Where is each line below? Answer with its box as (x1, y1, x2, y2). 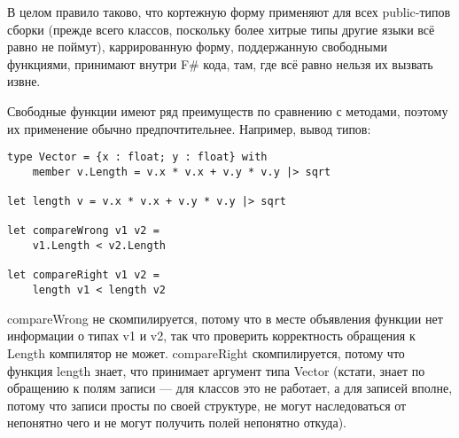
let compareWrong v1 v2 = (7, 224, 159, 238)
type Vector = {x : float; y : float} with (7, 151, 268, 164)
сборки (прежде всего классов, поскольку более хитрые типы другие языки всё (7, 20, 435, 38)
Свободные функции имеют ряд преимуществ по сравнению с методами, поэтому (7, 101, 448, 120)
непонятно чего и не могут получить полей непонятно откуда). (7, 413, 347, 432)
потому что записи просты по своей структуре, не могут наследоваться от (7, 395, 407, 414)
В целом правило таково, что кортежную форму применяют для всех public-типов (7, 3, 451, 20)
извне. (7, 72, 41, 90)
